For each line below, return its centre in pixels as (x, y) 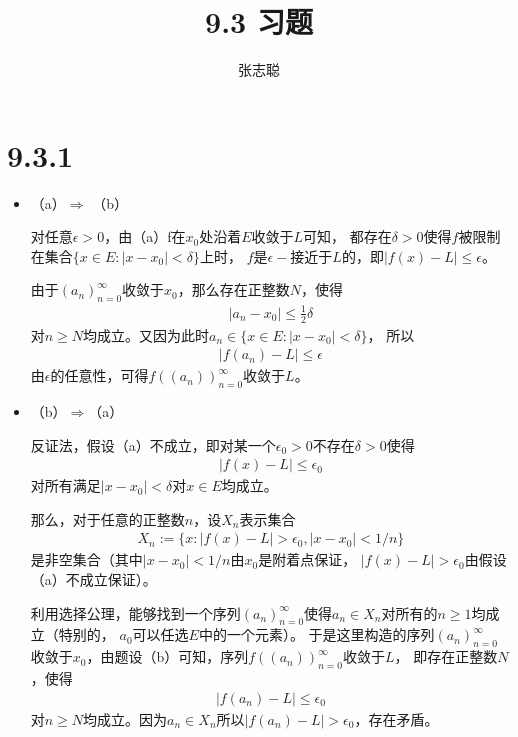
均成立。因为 (125, 718)
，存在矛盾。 (396, 718)
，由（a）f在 (145, 236)
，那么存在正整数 (233, 289)
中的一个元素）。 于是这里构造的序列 (316, 634)
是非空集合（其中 (86, 559)
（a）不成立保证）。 (93, 579)
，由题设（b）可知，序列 (167, 656)
